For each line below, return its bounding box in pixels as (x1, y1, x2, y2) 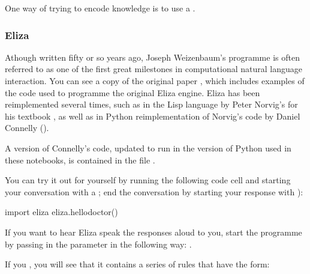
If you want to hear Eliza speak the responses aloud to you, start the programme (5, 225, 302, 238)
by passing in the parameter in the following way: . (5, 237, 192, 250)
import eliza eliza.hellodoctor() (5, 205, 118, 218)
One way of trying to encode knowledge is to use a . (5, 2, 195, 14)
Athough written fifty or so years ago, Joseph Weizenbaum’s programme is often (5, 50, 300, 63)
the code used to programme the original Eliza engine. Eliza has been (5, 86, 260, 99)
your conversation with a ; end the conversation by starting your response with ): (5, 185, 303, 198)
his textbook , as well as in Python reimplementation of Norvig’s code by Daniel (5, 109, 300, 122)
